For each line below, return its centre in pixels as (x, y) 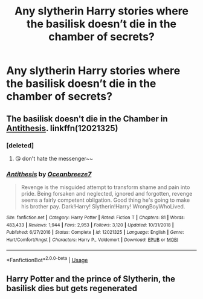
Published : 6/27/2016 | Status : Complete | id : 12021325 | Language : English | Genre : (95, 233)
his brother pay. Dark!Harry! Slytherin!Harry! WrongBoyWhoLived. (103, 207)
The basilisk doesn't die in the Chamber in (87, 119)
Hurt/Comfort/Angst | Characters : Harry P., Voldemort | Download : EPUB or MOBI (92, 240)
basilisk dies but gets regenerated (72, 288)
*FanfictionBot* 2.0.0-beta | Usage (47, 259)
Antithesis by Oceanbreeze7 (49, 174)
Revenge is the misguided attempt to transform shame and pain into (105, 187)
